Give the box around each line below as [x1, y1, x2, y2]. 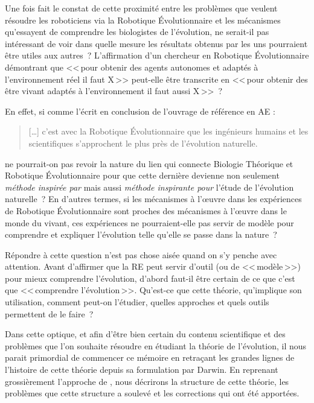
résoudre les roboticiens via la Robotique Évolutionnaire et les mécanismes [5, 13, 281, 26]
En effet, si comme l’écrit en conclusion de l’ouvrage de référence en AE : [5, 104, 275, 117]
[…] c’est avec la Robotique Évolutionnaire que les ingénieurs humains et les [28, 125, 309, 138]
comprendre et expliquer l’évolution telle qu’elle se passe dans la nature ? [5, 228, 277, 241]
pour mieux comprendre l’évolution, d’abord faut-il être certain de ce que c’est [5, 271, 295, 284]
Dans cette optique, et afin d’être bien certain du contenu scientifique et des [5, 328, 286, 340]
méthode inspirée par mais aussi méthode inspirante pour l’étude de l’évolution [5, 180, 294, 193]
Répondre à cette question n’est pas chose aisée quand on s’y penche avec [5, 248, 277, 261]
